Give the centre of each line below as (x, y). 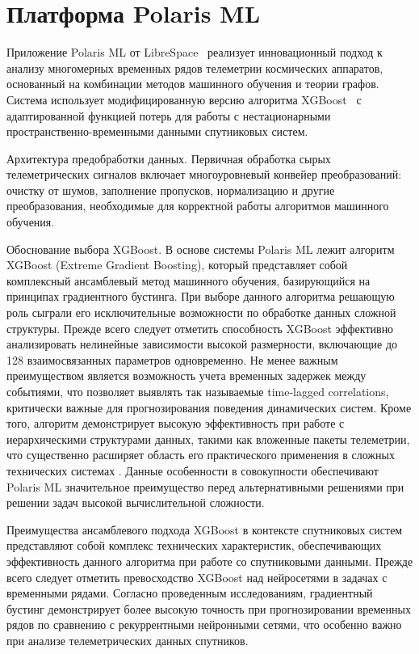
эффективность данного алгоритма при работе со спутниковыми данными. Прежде (210, 561)
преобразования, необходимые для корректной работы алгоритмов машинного (198, 206)
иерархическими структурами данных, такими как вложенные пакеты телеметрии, (208, 439)
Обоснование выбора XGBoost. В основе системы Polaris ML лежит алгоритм (201, 249)
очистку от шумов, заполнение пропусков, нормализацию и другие (171, 190)
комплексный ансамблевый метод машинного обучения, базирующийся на (189, 280)
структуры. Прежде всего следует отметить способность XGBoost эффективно (200, 328)
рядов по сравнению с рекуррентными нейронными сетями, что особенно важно (204, 624)
